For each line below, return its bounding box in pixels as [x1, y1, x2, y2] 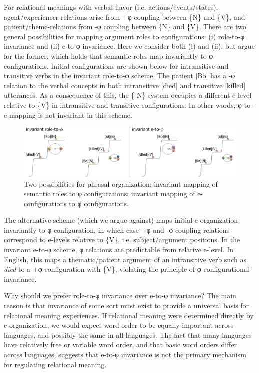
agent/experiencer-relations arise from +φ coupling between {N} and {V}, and [4, 11, 245, 22]
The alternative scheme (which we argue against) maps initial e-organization [4, 215, 238, 225]
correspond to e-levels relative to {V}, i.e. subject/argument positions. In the [4, 234, 240, 245]
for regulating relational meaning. [4, 359, 107, 369]
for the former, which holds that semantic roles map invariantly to [4, 50, 207, 61]
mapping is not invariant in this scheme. [9, 109, 132, 120]
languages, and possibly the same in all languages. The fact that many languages [4, 329, 252, 340]
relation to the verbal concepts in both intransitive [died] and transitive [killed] [4, 80, 246, 90]
